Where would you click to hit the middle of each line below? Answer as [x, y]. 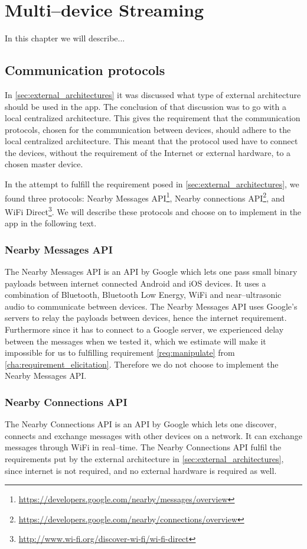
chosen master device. [44, 164]
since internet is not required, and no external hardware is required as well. [141, 470]
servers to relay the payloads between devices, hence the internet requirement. [146, 318]
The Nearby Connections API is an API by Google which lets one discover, [141, 424]
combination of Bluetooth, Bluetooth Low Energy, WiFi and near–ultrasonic [143, 295]
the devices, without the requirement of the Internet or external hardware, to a [148, 152]
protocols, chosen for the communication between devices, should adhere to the [148, 129]
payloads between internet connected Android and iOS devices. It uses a [135, 283]
